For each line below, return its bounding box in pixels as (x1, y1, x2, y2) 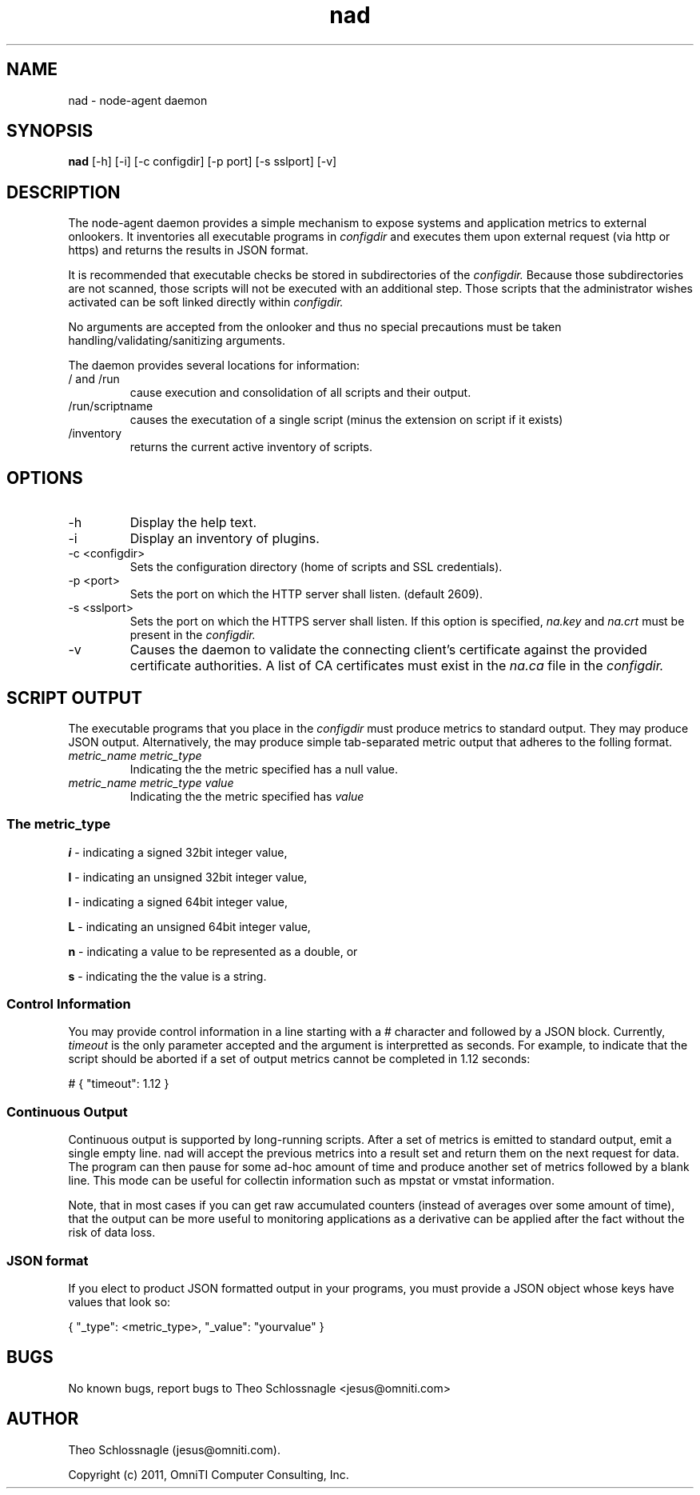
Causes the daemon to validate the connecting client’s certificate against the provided (129, 642, 647, 658)
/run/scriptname (68, 399, 153, 414)
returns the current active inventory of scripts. (129, 440, 372, 454)
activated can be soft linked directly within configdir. (68, 295, 344, 310)
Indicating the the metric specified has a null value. (129, 761, 399, 776)
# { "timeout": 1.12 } (68, 1077, 169, 1091)
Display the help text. (129, 514, 257, 531)
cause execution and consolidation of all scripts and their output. (129, 386, 471, 400)
